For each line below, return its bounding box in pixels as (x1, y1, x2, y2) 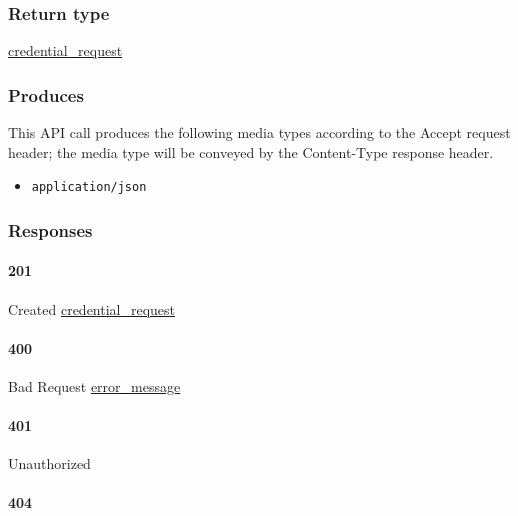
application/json (31, 180, 147, 195)
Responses (8, 217, 93, 242)
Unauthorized (8, 453, 91, 474)
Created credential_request (8, 298, 176, 319)
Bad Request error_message (8, 375, 181, 396)
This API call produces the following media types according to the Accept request (8, 122, 511, 143)
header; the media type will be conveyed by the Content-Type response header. (8, 141, 494, 162)
